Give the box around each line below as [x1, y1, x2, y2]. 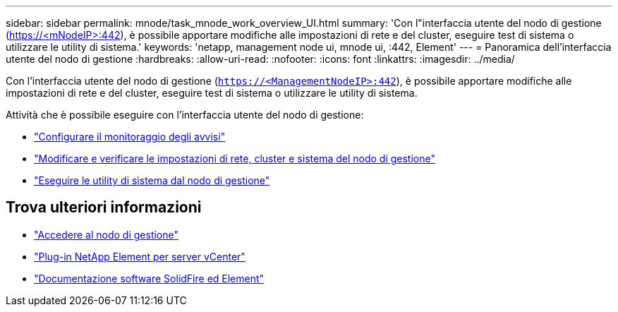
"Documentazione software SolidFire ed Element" [34, 272, 265, 284]
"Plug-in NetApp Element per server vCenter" [34, 250, 246, 263]
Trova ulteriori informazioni [6, 198, 202, 217]
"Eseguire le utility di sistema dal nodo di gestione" [34, 174, 270, 186]
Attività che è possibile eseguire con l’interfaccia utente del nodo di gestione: [6, 109, 364, 121]
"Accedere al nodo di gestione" [34, 228, 179, 241]
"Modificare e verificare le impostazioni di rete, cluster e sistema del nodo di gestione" [34, 152, 435, 164]
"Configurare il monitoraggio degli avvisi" [34, 131, 226, 143]
